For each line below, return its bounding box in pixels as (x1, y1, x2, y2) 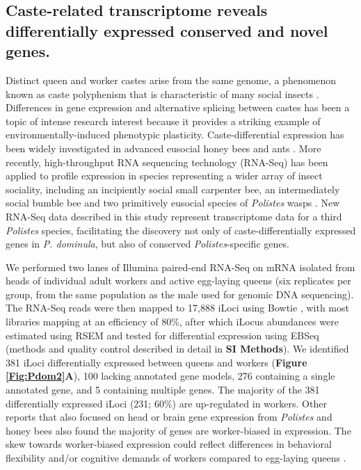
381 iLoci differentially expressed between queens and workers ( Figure (6, 355, 307, 369)
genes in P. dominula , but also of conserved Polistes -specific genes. (6, 236, 289, 251)
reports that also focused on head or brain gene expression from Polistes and (6, 410, 332, 424)
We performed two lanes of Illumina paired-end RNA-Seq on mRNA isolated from (6, 259, 355, 274)
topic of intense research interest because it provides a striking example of (6, 113, 321, 128)
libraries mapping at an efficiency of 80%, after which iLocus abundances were (6, 314, 339, 329)
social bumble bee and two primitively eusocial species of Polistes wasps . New (6, 195, 340, 210)
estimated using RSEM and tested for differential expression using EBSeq (6, 327, 319, 342)
